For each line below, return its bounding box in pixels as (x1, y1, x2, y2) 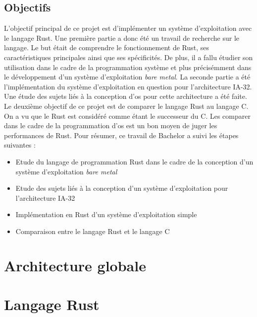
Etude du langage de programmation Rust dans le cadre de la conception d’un (15, 156, 254, 166)
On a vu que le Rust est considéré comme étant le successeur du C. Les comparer (4, 110, 251, 121)
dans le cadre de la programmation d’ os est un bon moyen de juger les (4, 120, 217, 131)
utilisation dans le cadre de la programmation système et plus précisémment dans (4, 62, 252, 72)
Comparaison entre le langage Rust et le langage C (15, 226, 170, 236)
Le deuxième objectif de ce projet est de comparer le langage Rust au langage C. (4, 100, 249, 111)
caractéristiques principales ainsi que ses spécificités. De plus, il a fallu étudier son (4, 52, 253, 62)
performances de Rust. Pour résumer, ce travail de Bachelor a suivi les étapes (4, 130, 239, 140)
